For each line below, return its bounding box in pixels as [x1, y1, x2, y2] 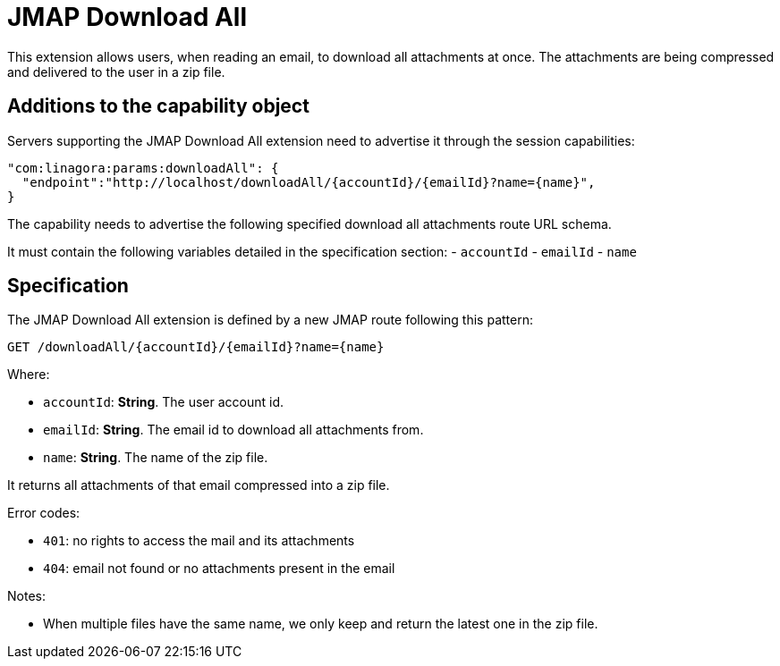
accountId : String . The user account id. [43, 394, 284, 410]
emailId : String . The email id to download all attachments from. [43, 422, 424, 438]
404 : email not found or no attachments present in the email [43, 561, 395, 577]
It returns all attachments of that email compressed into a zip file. [7, 477, 390, 493]
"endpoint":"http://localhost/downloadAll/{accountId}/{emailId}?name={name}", [21, 174, 596, 190]
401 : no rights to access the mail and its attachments [43, 533, 355, 549]
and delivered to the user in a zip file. [7, 63, 225, 80]
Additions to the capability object [7, 95, 309, 118]
